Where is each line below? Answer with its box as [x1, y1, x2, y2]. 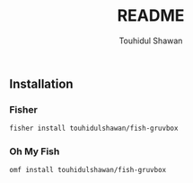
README [117, 5, 185, 26]
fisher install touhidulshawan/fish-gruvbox [9, 124, 179, 133]
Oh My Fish [9, 145, 60, 158]
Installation [9, 76, 74, 91]
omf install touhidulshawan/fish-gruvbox [9, 166, 167, 175]
